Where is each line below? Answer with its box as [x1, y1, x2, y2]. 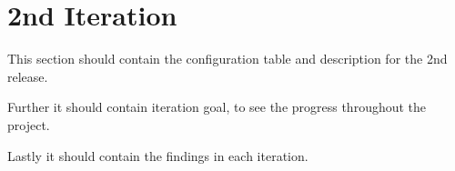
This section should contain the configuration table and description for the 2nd [7, 49, 448, 68]
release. [7, 66, 48, 85]
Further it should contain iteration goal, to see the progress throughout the [7, 97, 427, 116]
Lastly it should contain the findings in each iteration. [7, 146, 308, 165]
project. [7, 115, 50, 134]
